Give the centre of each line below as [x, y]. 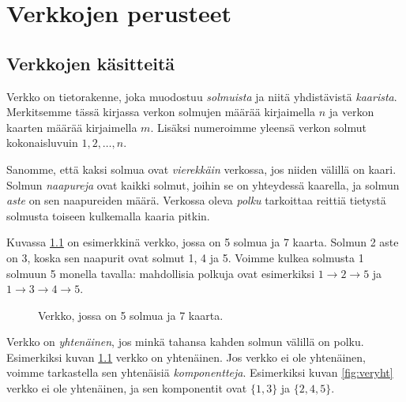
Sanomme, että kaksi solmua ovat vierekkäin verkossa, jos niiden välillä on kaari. [201, 169]
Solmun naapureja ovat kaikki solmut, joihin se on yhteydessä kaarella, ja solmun [203, 184]
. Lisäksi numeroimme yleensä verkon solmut [258, 127]
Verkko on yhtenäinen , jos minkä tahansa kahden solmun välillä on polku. [185, 342]
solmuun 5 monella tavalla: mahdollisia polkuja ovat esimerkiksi [161, 273]
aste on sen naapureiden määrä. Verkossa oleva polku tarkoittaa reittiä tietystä [196, 200]
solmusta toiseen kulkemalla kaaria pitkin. [108, 215]
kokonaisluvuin [42, 143]
